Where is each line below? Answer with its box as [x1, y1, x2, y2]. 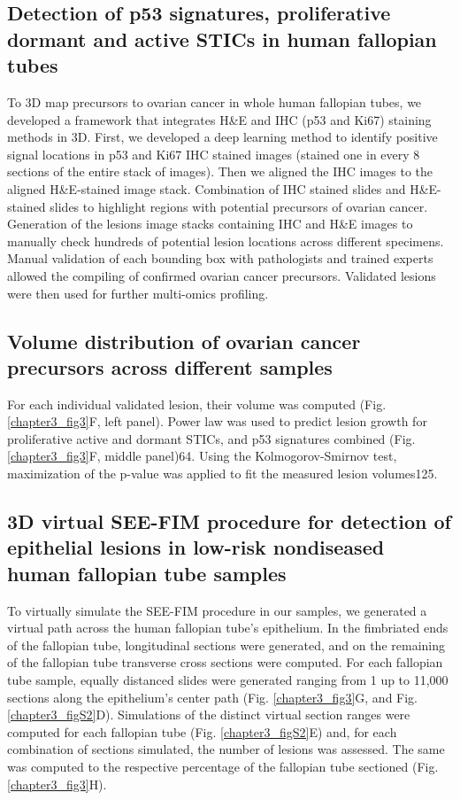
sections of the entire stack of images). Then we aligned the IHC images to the [7, 162, 433, 181]
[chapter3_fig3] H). [7, 774, 107, 793]
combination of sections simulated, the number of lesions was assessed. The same [7, 740, 445, 758]
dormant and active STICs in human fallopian [7, 25, 437, 52]
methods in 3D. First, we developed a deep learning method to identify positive [7, 128, 438, 146]
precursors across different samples [7, 353, 333, 380]
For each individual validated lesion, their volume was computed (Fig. [7, 394, 387, 413]
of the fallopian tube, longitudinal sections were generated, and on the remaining [7, 635, 445, 654]
